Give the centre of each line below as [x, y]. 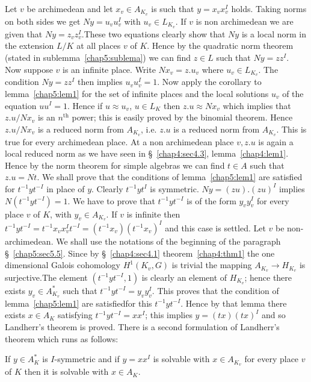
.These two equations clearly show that [153, 33]
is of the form [211, 200]
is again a [276, 141]
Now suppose [29, 69]
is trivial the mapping [212, 265]
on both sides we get [43, 21]
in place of [66, 188]
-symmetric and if [87, 359]
